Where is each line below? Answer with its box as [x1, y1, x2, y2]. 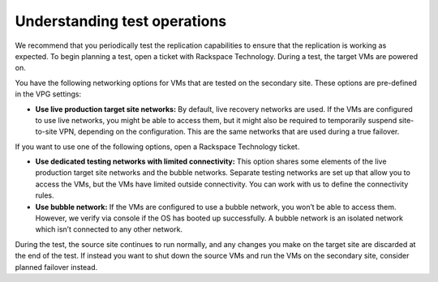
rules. [35, 190, 54, 200]
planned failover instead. [15, 262, 97, 271]
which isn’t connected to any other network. [35, 224, 182, 234]
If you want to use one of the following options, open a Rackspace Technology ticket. [15, 142, 300, 152]
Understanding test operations [15, 12, 227, 30]
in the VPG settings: [15, 89, 81, 99]
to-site [35, 126, 58, 137]
